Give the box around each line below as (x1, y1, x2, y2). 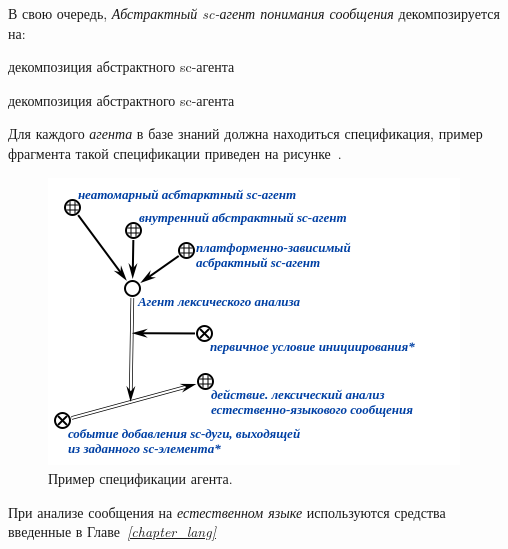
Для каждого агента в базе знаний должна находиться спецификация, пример (8, 123, 483, 144)
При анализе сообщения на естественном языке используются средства (8, 501, 446, 522)
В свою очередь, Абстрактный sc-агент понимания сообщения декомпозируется (8, 3, 500, 23)
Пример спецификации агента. (48, 468, 233, 489)
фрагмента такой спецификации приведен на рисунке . (8, 142, 342, 163)
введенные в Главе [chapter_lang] (8, 521, 216, 542)
